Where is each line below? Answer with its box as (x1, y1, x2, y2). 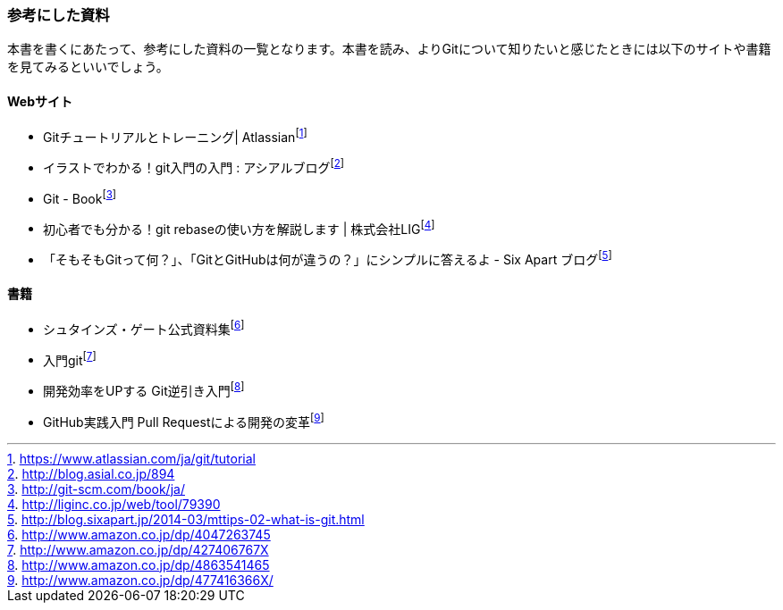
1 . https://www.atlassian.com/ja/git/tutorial (7, 450, 256, 466)
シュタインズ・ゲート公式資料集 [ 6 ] (43, 319, 245, 337)
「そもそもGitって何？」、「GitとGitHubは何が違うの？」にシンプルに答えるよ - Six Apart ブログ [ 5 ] (43, 249, 612, 267)
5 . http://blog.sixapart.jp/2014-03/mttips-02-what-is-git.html (7, 511, 365, 527)
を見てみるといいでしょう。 (7, 59, 169, 75)
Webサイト (7, 93, 72, 109)
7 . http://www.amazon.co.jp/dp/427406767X (7, 541, 269, 557)
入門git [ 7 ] (43, 349, 97, 368)
